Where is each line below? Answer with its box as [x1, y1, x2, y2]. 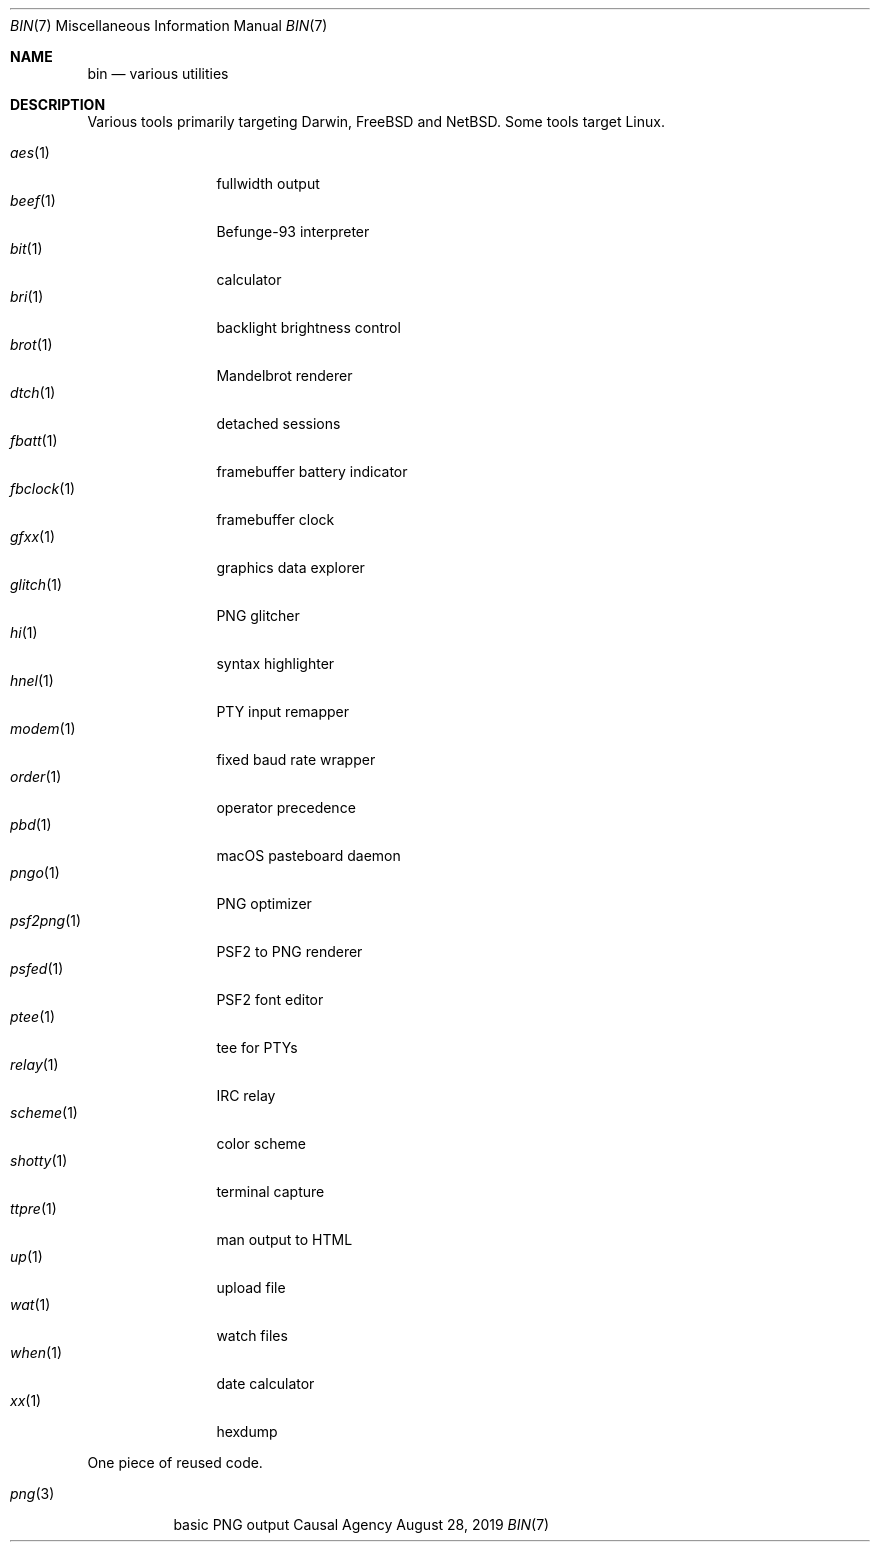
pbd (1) [10, 816, 52, 833]
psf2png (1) [10, 912, 82, 929]
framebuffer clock [216, 511, 335, 528]
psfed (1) [10, 960, 64, 977]
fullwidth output [216, 175, 320, 192]
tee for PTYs [216, 1039, 298, 1056]
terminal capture [216, 1183, 325, 1200]
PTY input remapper [216, 703, 350, 720]
